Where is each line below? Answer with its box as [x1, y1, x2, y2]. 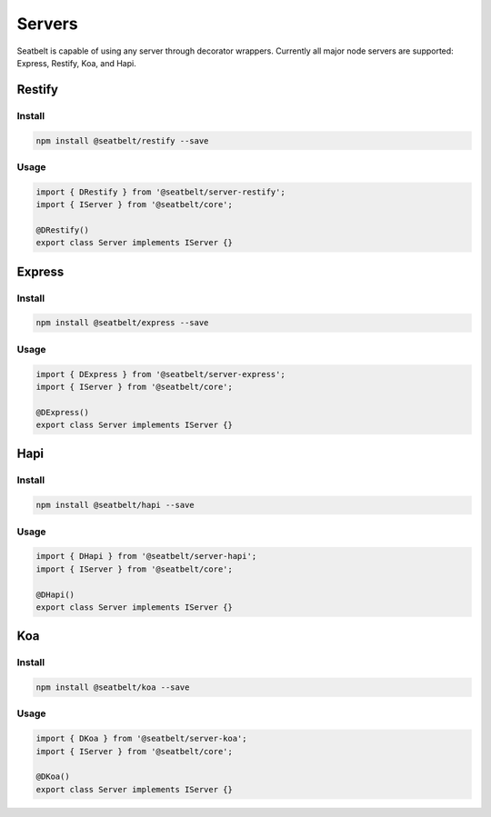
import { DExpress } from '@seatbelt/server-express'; [35, 369, 286, 379]
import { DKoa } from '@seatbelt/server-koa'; [35, 733, 247, 744]
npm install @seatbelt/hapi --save [35, 500, 195, 511]
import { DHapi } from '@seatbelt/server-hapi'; [35, 551, 257, 562]
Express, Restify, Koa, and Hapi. [16, 57, 136, 68]
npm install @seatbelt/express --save [35, 318, 209, 328]
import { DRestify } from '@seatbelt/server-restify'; [35, 186, 286, 197]
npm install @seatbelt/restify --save [35, 135, 209, 145]
